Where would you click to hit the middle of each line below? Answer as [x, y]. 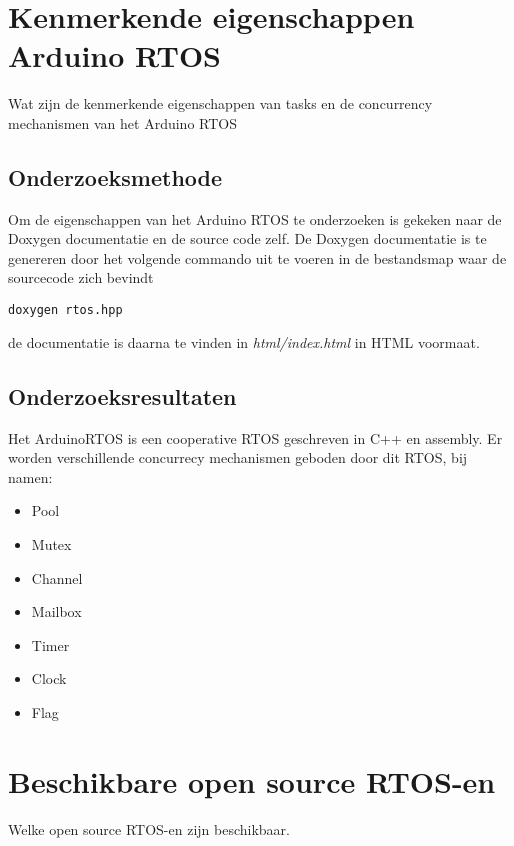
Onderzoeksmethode [115, 176]
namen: [30, 476]
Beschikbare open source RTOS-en [252, 780]
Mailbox [56, 611]
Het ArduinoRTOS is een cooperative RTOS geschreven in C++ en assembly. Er [255, 437]
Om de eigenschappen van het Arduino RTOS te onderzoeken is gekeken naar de [255, 218]
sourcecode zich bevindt [81, 277]
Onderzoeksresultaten [122, 395]
